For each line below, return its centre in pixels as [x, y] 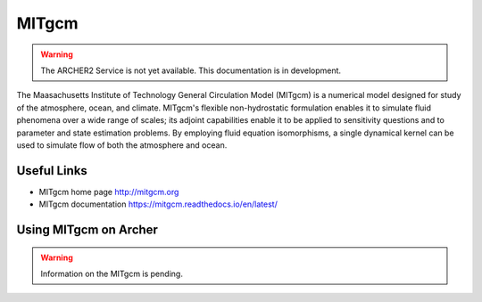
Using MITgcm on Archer [87, 230]
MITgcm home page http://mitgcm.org [109, 192]
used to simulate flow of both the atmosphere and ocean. [122, 145]
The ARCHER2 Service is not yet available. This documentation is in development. [191, 70]
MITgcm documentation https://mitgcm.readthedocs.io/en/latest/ [158, 204]
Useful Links [52, 171]
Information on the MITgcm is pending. [112, 273]
